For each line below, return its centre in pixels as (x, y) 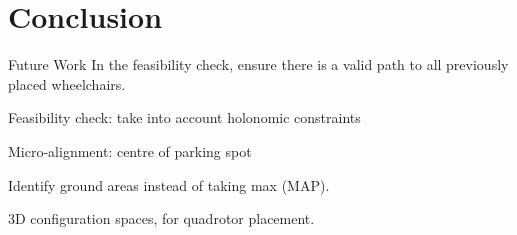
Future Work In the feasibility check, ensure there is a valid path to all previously (258, 64)
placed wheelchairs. (67, 83)
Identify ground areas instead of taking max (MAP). (169, 184)
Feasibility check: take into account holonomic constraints (184, 117)
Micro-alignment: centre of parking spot (130, 150)
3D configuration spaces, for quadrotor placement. (161, 218)
